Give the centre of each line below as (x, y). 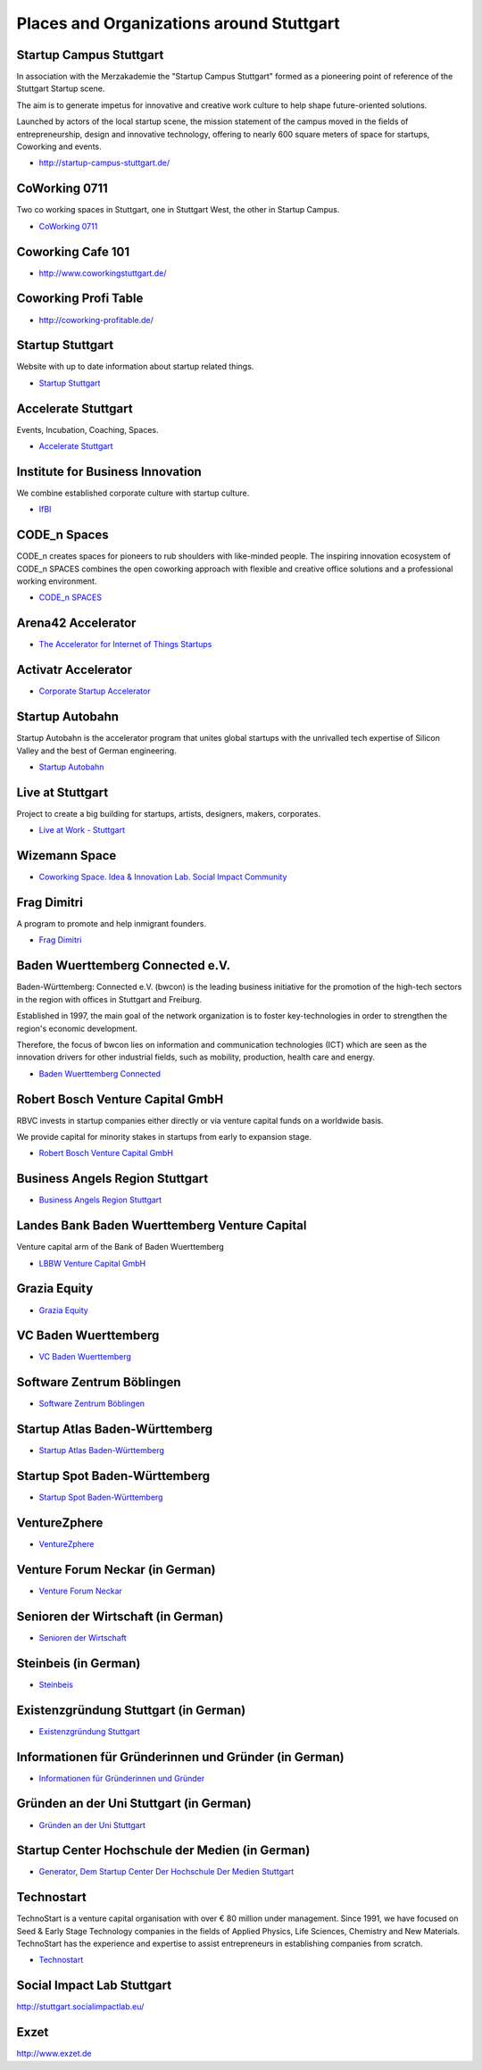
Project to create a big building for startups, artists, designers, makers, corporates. (169, 813)
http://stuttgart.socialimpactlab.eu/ (80, 2007)
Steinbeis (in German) (79, 1663)
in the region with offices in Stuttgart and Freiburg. (109, 999)
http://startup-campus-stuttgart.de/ (104, 163)
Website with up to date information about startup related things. (135, 367)
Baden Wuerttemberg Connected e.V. (124, 965)
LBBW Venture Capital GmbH (92, 1263)
